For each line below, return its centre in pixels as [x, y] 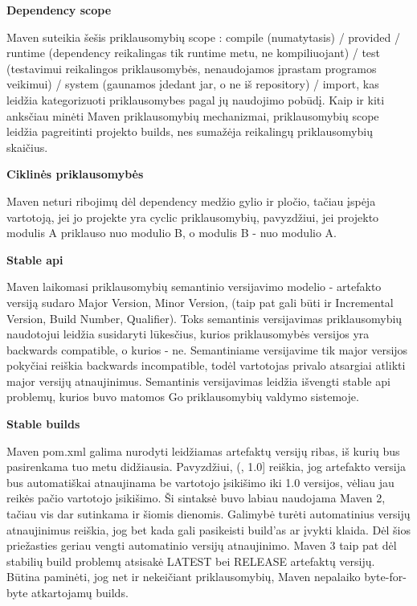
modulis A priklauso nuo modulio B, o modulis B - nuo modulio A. [172, 233]
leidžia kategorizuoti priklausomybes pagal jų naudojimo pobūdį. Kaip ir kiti [196, 99]
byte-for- [385, 577]
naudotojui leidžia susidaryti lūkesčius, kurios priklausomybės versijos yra [188, 334]
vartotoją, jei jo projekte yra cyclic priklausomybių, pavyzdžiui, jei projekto [193, 217]
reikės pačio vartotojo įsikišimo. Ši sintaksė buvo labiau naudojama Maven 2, [196, 498]
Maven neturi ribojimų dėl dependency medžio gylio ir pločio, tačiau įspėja [191, 201]
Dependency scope [59, 10]
